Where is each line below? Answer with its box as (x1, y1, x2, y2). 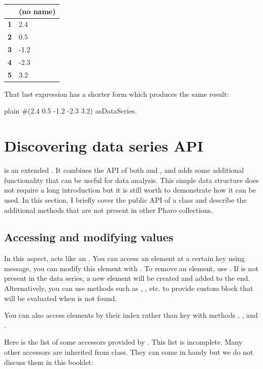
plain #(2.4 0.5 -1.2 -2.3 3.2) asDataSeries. (4, 105, 137, 116)
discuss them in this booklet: (4, 356, 93, 367)
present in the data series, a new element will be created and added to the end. (4, 273, 250, 283)
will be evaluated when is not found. (4, 292, 117, 303)
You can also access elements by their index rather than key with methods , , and (4, 310, 258, 320)
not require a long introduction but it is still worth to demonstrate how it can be (4, 184, 256, 195)
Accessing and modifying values (4, 229, 174, 245)
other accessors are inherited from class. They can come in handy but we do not (4, 347, 253, 357)
